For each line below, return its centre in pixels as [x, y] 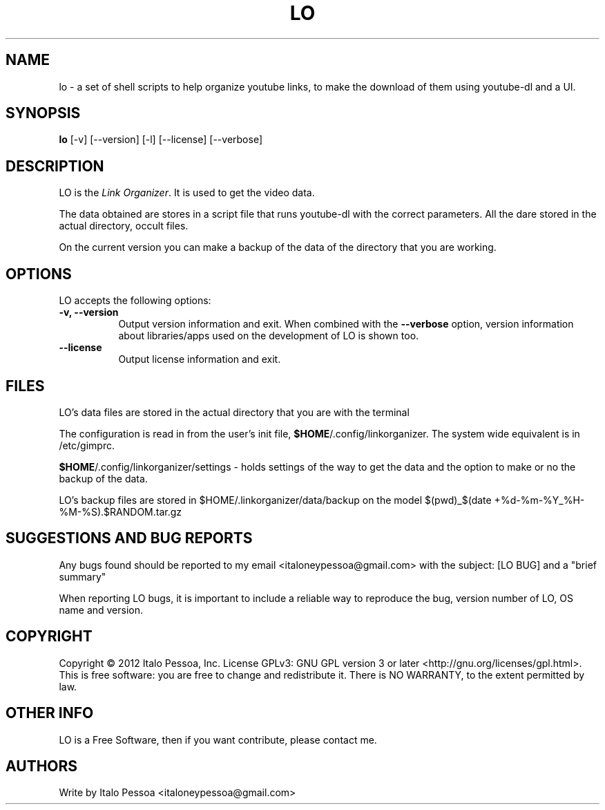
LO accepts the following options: [135, 301]
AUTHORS [42, 766]
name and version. [101, 610]
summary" [83, 576]
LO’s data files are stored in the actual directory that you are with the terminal [234, 412]
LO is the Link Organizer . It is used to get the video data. [187, 193]
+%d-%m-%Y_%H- [539, 500]
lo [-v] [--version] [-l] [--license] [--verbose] [161, 140]
